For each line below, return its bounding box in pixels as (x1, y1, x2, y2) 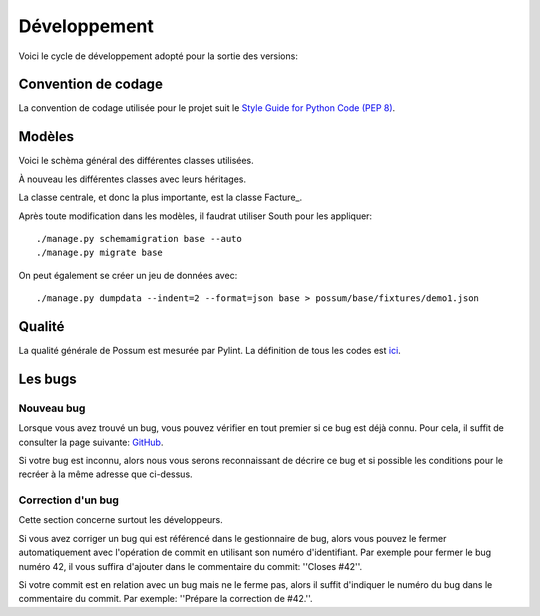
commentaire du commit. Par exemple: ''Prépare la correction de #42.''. (18, 593, 314, 605)
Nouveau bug (18, 401, 86, 415)
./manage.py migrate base (36, 247, 164, 259)
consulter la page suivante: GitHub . (18, 436, 164, 448)
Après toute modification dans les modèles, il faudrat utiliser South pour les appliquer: (18, 210, 373, 222)
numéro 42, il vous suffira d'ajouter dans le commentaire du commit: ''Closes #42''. (18, 560, 363, 572)
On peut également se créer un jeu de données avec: (18, 269, 238, 281)
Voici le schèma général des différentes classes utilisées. (18, 155, 254, 167)
